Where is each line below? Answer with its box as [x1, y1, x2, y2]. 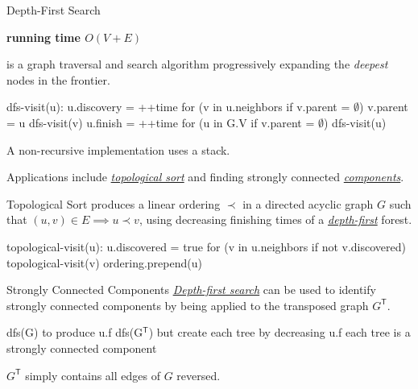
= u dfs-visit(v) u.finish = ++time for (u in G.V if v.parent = [6, 114, 315, 130]
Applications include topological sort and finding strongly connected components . [6, 168, 404, 185]
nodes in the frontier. [6, 71, 110, 88]
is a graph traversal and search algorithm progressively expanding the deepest [6, 56, 388, 72]
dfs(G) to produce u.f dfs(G [6, 324, 143, 341]
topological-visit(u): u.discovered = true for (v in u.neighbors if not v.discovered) [6, 238, 407, 255]
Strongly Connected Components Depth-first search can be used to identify [6, 281, 376, 298]
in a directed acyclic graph [242, 195, 374, 212]
